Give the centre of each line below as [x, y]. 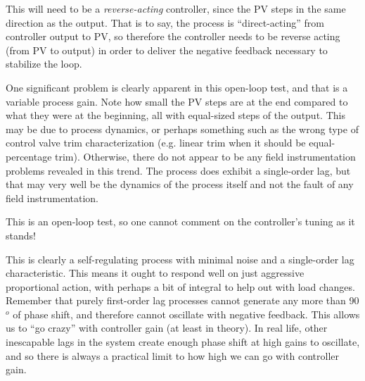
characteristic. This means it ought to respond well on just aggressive [155, 273]
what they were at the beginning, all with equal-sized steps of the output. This [175, 115]
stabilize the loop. [44, 64]
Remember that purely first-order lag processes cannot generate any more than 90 [182, 300]
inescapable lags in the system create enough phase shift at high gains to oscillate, [183, 342]
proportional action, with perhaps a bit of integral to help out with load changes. [180, 286]
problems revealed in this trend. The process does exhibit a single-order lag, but [178, 170]
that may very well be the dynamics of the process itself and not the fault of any [180, 184]
